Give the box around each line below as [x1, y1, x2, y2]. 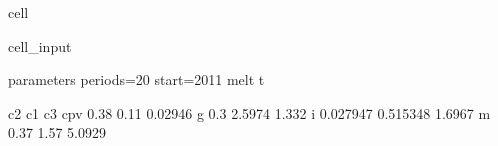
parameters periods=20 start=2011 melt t [8, 69, 265, 90]
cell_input [8, 35, 72, 56]
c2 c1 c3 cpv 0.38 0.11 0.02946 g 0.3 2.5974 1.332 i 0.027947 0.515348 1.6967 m [8, 102, 491, 123]
